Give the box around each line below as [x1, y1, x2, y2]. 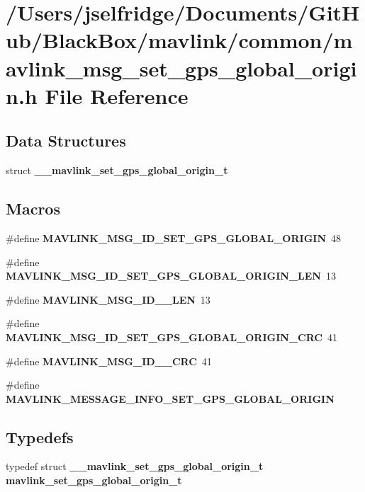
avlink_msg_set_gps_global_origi [6, 53, 357, 82]
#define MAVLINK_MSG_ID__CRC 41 [6, 353, 212, 368]
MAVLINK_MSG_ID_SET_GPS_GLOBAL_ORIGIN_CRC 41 [6, 329, 337, 344]
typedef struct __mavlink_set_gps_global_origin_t [6, 459, 264, 474]
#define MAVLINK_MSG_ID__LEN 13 [6, 292, 210, 307]
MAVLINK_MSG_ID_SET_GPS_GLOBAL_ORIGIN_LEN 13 [6, 268, 336, 283]
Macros [6, 198, 60, 219]
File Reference [45, 81, 189, 110]
